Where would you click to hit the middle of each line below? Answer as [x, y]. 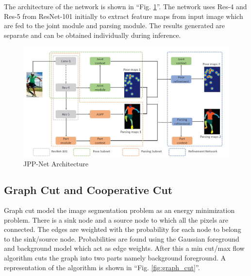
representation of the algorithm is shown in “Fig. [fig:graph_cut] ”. [102, 267]
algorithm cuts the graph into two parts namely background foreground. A [115, 258]
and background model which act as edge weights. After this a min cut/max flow [124, 248]
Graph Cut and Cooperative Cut [88, 190]
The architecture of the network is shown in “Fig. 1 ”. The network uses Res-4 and [125, 6]
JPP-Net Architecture [56, 164]
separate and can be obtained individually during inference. [92, 35]
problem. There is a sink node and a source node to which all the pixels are [116, 219]
